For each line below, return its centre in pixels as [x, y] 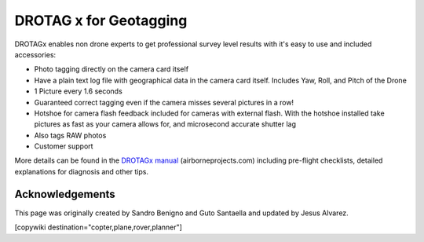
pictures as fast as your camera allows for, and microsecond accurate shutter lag [165, 124]
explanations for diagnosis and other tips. [82, 171]
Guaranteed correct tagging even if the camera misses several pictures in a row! [164, 102]
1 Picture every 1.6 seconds [79, 91]
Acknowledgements [65, 194]
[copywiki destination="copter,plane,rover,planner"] [98, 227]
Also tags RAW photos [70, 135]
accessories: [35, 54]
